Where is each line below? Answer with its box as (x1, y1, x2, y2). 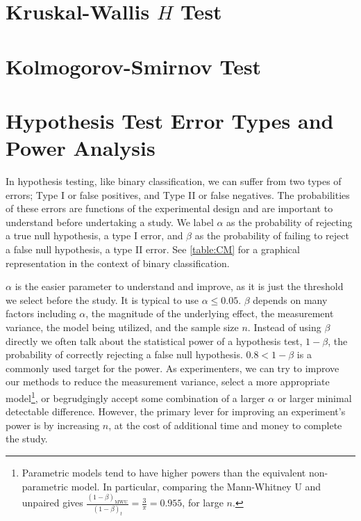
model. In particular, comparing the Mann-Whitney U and (71, 479, 321, 493)
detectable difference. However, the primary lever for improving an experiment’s (6, 404, 346, 419)
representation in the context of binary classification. (6, 255, 230, 270)
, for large (182, 495, 224, 510)
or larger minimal (277, 390, 352, 405)
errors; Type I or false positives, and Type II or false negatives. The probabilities (6, 187, 350, 202)
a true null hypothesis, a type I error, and (6, 228, 183, 243)
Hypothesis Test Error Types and (6, 106, 334, 134)
